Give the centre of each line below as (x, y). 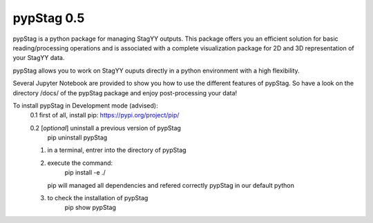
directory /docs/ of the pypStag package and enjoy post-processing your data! (125, 93)
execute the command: (80, 163)
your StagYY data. (39, 58)
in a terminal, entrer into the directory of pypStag (117, 150)
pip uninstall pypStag (77, 137)
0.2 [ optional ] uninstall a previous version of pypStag (105, 128)
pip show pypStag (90, 208)
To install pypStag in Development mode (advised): (85, 105)
